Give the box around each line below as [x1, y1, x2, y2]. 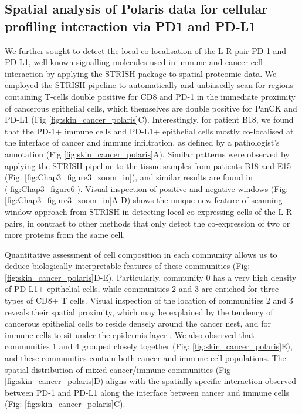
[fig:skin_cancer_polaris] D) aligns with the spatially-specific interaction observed [5, 375, 297, 387]
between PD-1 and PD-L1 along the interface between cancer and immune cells [5, 386, 290, 398]
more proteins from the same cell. [5, 228, 125, 241]
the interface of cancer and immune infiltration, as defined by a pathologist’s [5, 136, 280, 149]
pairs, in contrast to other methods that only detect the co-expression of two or [5, 217, 290, 229]
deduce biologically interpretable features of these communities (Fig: [5, 260, 250, 272]
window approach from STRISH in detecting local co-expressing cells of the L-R [5, 205, 293, 217]
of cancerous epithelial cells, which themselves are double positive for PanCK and [5, 102, 297, 114]
